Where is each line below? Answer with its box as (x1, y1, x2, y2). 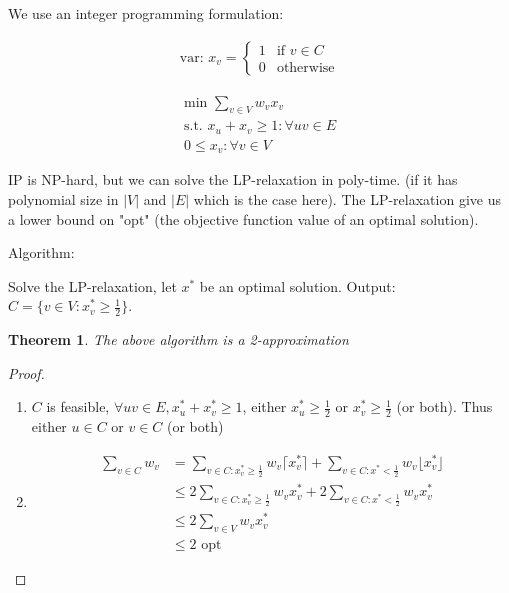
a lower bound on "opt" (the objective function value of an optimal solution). (8, 208, 479, 229)
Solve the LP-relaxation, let (8, 275, 177, 296)
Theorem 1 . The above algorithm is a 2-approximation (8, 329, 349, 350)
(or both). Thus (396, 396, 493, 417)
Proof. (8, 362, 45, 383)
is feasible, (46, 396, 110, 417)
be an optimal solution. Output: (199, 275, 396, 296)
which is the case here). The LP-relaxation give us (193, 189, 501, 210)
